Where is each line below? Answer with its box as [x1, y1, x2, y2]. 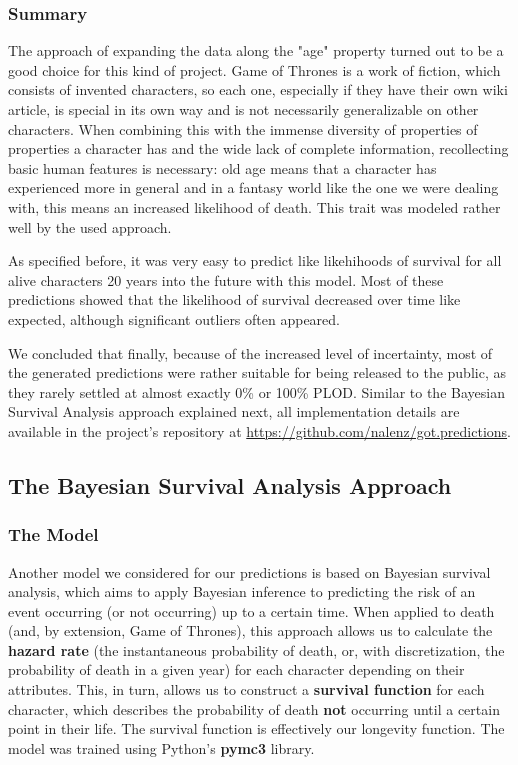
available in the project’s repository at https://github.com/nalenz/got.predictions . [8, 420, 511, 441]
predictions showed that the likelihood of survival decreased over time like [8, 289, 461, 310]
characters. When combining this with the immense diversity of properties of [8, 118, 478, 139]
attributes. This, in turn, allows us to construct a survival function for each [8, 679, 485, 700]
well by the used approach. [8, 216, 172, 237]
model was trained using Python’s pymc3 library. [8, 737, 315, 758]
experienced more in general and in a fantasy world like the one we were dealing [8, 177, 499, 198]
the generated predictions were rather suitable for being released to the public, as [8, 362, 506, 383]
